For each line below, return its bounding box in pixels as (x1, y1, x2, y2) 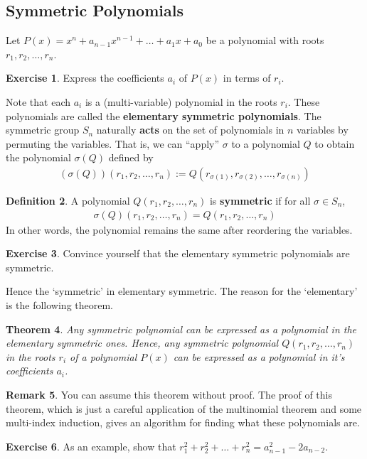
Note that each (6, 94, 70, 109)
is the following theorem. (6, 297, 114, 312)
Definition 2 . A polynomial (6, 193, 130, 207)
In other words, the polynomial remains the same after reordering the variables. (6, 222, 353, 237)
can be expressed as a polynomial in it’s (173, 349, 345, 364)
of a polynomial (70, 349, 137, 364)
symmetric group (6, 122, 80, 137)
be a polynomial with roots (206, 33, 324, 48)
